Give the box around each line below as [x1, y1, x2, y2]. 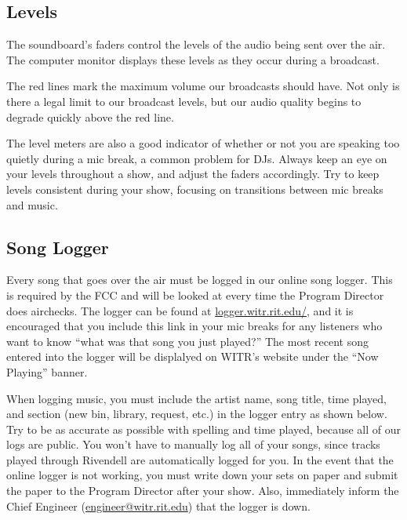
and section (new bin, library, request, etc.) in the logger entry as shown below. [6, 405, 387, 422]
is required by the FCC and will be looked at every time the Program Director [6, 286, 384, 303]
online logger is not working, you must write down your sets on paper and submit [6, 467, 398, 483]
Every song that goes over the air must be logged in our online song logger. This [6, 271, 393, 288]
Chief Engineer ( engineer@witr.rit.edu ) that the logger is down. [6, 497, 311, 514]
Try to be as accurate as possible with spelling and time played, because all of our [6, 420, 402, 437]
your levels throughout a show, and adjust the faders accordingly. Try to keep [6, 165, 380, 182]
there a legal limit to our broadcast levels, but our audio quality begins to [6, 93, 362, 109]
